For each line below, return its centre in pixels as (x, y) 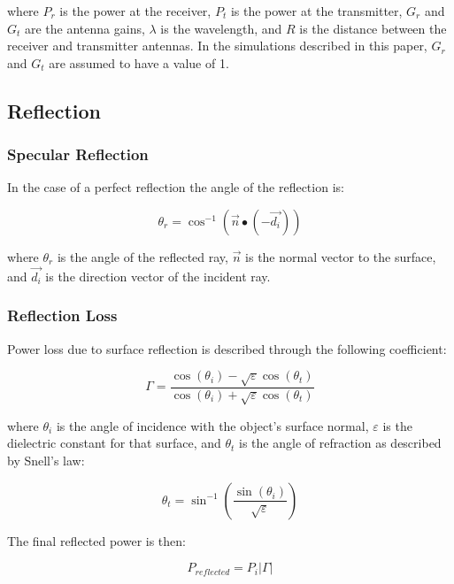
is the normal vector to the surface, (341, 256)
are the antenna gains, (85, 28)
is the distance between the (373, 28)
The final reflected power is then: (96, 540)
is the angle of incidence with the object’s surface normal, (212, 425)
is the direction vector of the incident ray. (158, 276)
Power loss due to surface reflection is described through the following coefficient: (227, 348)
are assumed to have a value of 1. (139, 62)
